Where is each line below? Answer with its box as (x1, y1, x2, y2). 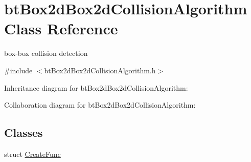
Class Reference (4, 18, 118, 39)
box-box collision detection (4, 48, 88, 58)
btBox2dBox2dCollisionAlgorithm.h (44, 65, 156, 75)
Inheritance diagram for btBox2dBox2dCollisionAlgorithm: (4, 82, 188, 93)
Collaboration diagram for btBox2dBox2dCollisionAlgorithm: (4, 99, 196, 110)
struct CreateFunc (4, 148, 61, 159)
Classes (4, 125, 43, 140)
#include (4, 65, 33, 75)
